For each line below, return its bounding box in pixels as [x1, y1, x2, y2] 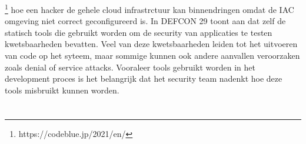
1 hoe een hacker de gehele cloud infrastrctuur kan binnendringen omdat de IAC [5, 2, 294, 15]
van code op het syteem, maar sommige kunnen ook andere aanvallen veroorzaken [5, 49, 300, 62]
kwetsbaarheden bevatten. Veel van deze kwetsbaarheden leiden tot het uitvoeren [5, 38, 298, 50]
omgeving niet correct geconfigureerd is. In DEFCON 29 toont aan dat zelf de [5, 15, 286, 27]
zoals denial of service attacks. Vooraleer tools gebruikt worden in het [5, 61, 255, 73]
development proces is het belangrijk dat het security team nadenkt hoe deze [5, 72, 282, 85]
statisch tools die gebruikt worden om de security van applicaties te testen [5, 26, 272, 38]
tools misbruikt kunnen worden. [5, 83, 119, 96]
